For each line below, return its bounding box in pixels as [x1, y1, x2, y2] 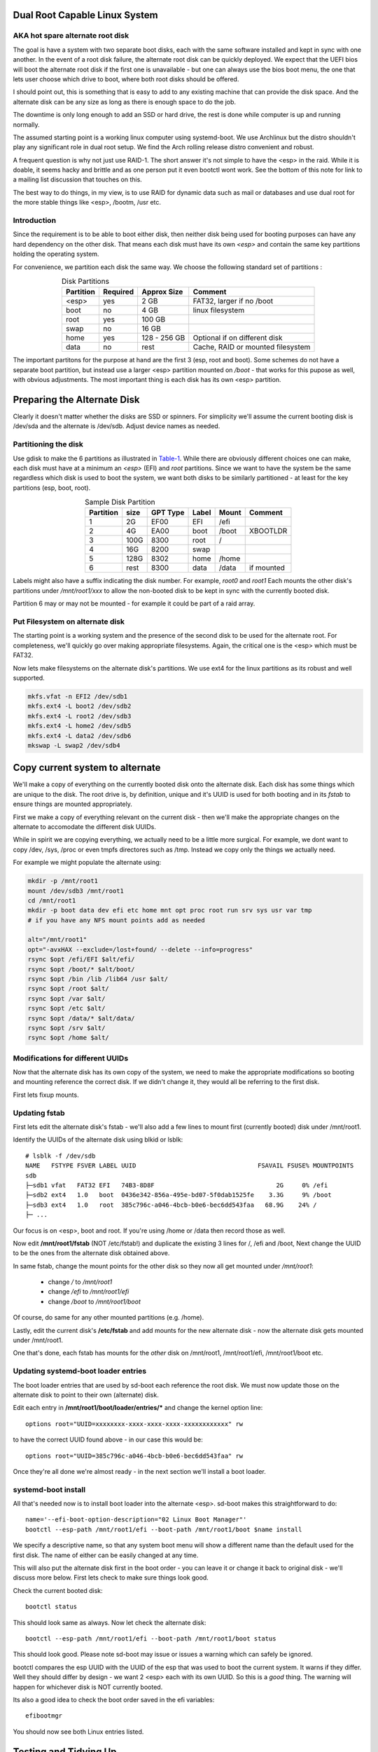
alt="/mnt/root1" [27, 936, 87, 944]
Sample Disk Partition [84, 498, 155, 507]
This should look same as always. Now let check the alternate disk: [13, 1618, 206, 1627]
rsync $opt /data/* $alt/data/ [27, 1014, 136, 1022]
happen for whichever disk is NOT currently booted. [13, 1683, 163, 1691]
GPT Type [150, 508, 185, 518]
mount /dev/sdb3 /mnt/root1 [27, 887, 124, 895]
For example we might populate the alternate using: [13, 858, 162, 867]
